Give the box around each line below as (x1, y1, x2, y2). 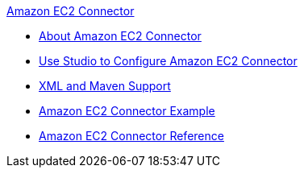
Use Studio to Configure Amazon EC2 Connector (39, 54, 298, 68)
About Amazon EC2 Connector (39, 29, 202, 43)
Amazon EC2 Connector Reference (39, 129, 224, 143)
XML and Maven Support (39, 79, 171, 93)
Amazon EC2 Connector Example (39, 104, 215, 118)
